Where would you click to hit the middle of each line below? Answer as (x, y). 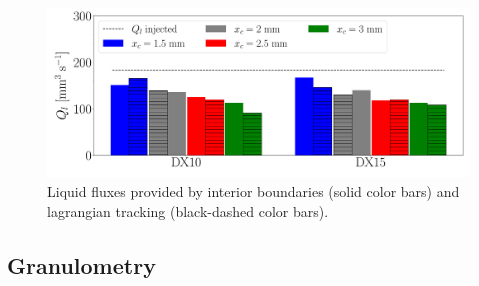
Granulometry (81, 264)
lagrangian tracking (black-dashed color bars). (188, 210)
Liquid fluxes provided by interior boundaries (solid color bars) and (253, 190)
